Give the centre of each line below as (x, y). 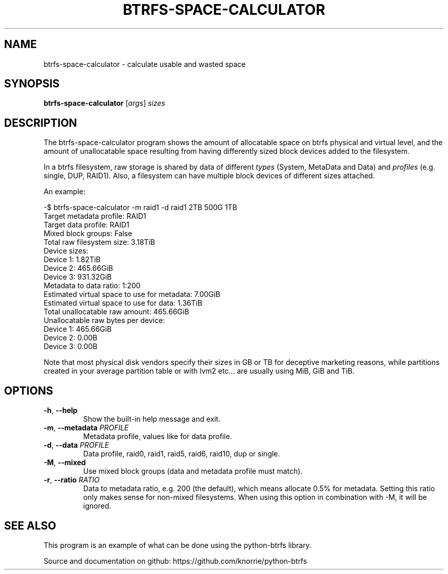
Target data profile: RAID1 (86, 225)
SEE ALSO (30, 525)
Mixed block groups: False (88, 234)
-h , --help (61, 410)
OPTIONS (29, 391)
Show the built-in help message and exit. (152, 419)
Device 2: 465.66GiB (78, 268)
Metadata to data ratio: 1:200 (92, 286)
